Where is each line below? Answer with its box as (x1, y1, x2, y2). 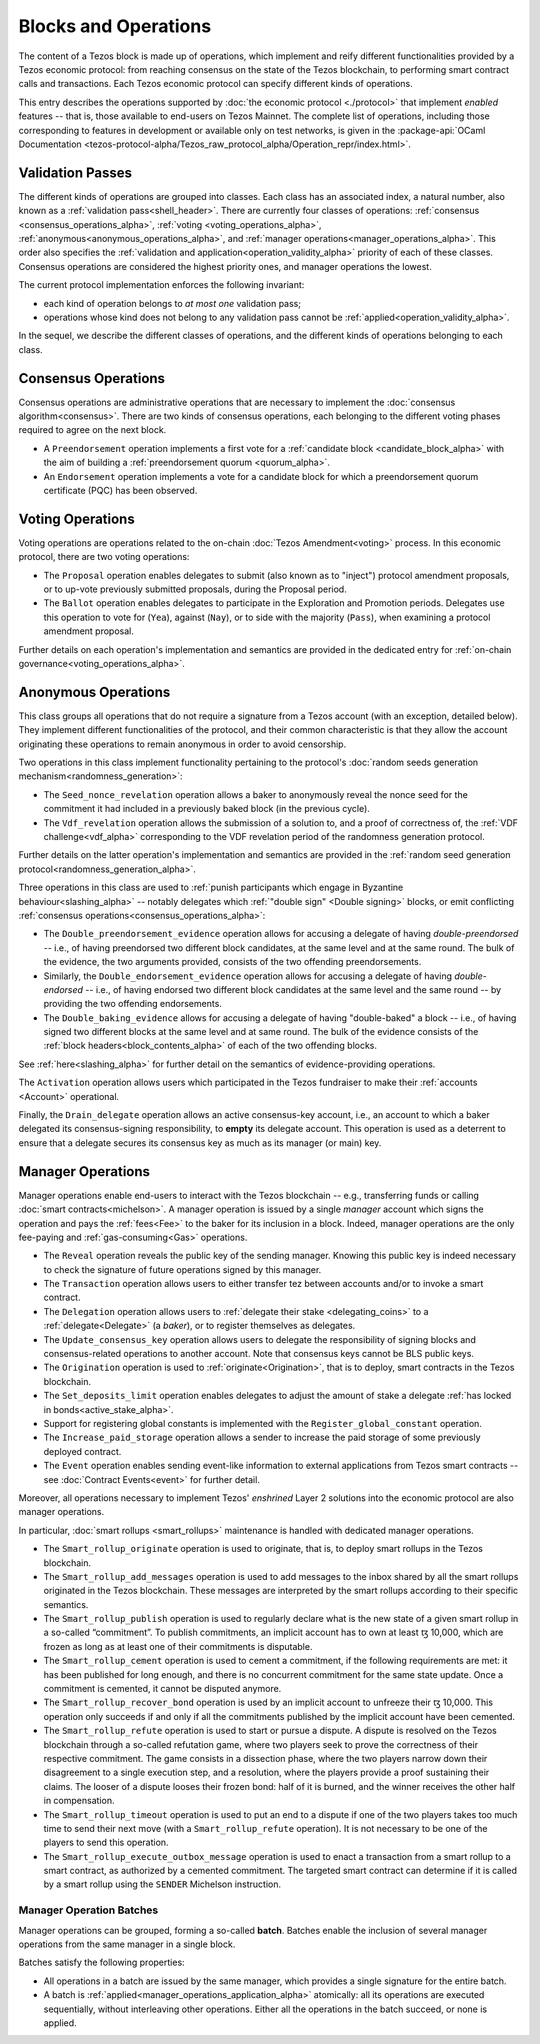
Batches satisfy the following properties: (18, 1956, 185, 1969)
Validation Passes (18, 164, 133, 181)
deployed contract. (43, 1445, 122, 1457)
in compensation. (43, 1795, 115, 1807)
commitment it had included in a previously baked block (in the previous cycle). (43, 803, 370, 815)
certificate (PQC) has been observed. (43, 484, 198, 496)
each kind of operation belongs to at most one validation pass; (43, 297, 302, 309)
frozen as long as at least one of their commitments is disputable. (43, 1640, 313, 1652)
